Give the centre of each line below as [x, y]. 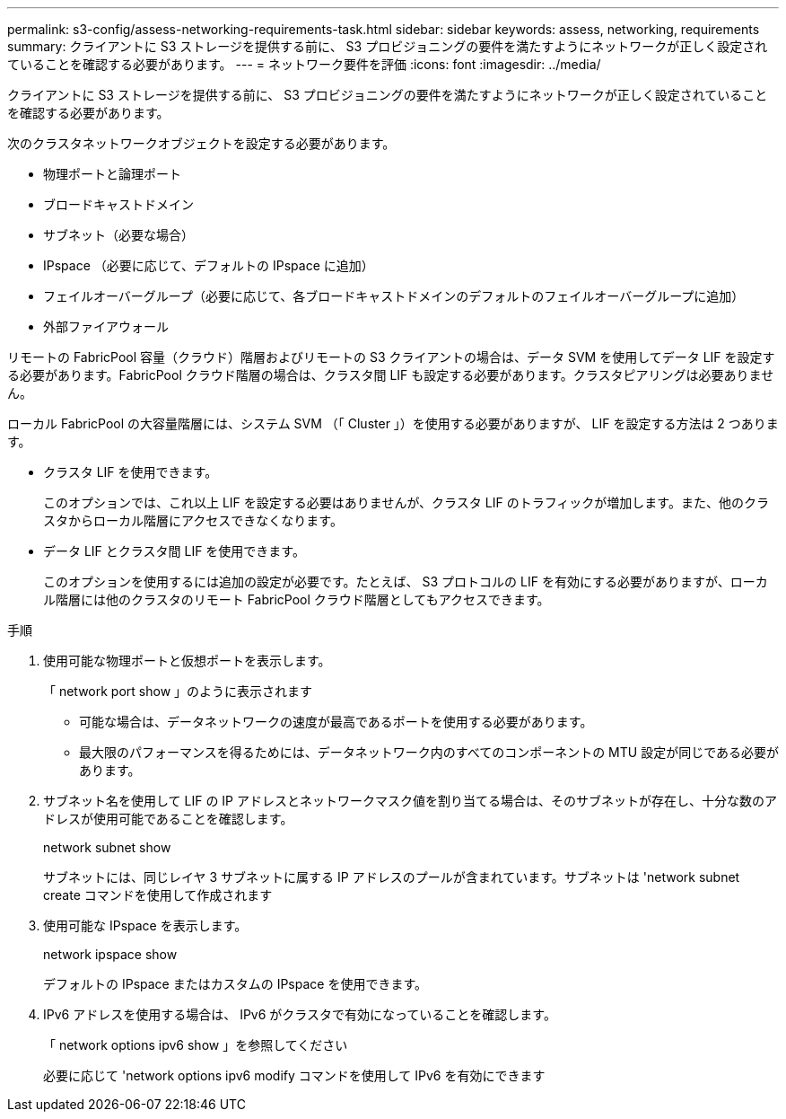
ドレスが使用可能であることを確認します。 [168, 819]
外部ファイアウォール [106, 326]
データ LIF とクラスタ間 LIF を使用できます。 [174, 551]
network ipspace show [110, 954]
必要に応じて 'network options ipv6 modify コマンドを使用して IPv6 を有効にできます [294, 1075]
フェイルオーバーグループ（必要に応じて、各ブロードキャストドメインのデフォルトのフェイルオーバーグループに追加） [394, 296]
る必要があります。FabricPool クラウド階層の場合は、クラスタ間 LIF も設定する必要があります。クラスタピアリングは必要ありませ [391, 375]
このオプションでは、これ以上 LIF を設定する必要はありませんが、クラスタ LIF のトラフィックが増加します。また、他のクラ [406, 502]
